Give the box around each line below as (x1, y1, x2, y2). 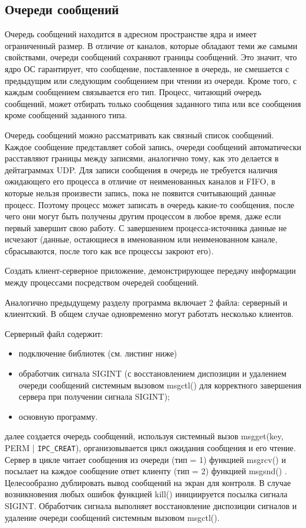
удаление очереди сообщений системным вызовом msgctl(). (5, 511, 220, 523)
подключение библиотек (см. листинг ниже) (18, 347, 177, 359)
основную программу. (18, 410, 98, 422)
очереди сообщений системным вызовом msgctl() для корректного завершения (18, 378, 302, 391)
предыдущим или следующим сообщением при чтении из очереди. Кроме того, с (5, 74, 297, 86)
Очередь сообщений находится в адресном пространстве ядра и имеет (5, 28, 257, 40)
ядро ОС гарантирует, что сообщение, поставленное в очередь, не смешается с (5, 62, 289, 74)
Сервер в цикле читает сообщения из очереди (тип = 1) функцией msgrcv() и (5, 453, 286, 465)
